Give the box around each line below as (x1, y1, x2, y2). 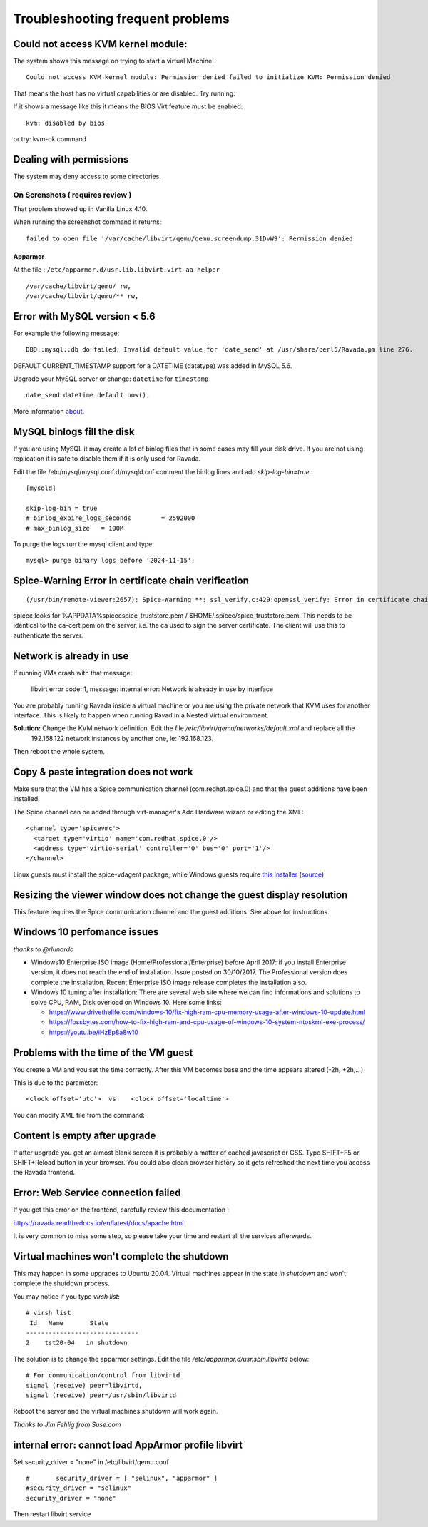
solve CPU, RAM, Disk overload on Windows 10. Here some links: (31, 998, 223, 1006)
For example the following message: (13, 329, 120, 337)
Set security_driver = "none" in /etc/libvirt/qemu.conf (13, 1457, 169, 1466)
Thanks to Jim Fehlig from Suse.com (13, 1420, 121, 1429)
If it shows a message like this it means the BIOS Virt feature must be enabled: (13, 102, 243, 111)
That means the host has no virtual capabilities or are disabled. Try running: (13, 89, 235, 98)
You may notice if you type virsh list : (13, 1292, 121, 1301)
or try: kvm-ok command (13, 135, 87, 143)
